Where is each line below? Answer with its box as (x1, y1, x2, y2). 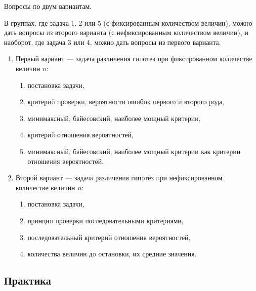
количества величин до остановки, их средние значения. (27, 249, 197, 259)
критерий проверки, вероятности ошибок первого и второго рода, (27, 96, 224, 107)
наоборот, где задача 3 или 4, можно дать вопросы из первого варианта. (4, 37, 221, 47)
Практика (4, 273, 51, 288)
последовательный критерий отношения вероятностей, (27, 232, 191, 242)
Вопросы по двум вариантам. (4, 1, 92, 11)
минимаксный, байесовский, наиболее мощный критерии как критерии (27, 146, 241, 156)
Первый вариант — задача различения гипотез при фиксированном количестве (15, 53, 253, 64)
